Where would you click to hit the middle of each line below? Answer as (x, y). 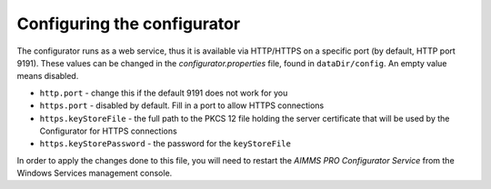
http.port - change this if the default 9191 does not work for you (164, 93)
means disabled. (48, 76)
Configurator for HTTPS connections (108, 131)
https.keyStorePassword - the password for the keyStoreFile (165, 144)
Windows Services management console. (95, 174)
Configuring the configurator (129, 24)
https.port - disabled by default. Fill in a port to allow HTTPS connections (182, 105)
